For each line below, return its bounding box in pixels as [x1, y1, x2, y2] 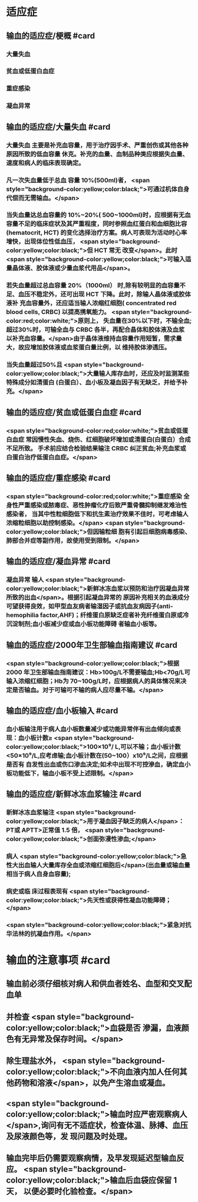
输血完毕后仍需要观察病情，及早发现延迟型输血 [6, 1153, 177, 1163]
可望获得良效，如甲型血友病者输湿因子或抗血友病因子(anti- [6, 602, 173, 611]
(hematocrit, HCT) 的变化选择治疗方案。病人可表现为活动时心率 [6, 228, 187, 237]
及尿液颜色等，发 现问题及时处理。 [6, 1131, 132, 1141]
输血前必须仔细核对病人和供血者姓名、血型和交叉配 [6, 979, 192, 989]
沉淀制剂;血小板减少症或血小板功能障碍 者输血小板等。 [6, 620, 161, 628]
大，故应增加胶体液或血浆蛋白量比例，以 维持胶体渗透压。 [6, 343, 171, 352]
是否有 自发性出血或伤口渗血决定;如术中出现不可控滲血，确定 [6, 760, 179, 768]
